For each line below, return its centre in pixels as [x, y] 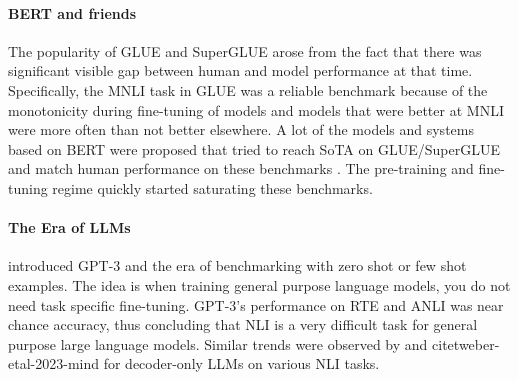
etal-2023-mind [53, 363]
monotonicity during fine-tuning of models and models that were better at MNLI [256, 109]
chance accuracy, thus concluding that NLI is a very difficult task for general [243, 324]
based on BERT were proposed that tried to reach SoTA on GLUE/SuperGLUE [254, 148]
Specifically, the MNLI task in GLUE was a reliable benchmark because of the [248, 89]
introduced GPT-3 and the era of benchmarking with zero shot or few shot [237, 265]
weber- [479, 343]
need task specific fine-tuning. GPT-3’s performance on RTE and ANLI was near [256, 304]
